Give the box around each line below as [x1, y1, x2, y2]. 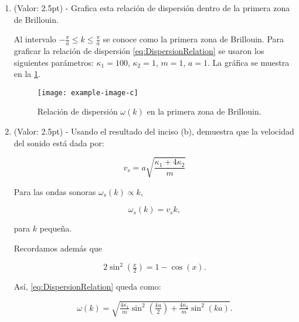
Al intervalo [13, 33, 56, 45]
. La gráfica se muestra [208, 56, 290, 68]
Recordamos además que [13, 241, 102, 254]
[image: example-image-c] [37, 88, 138, 97]
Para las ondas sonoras [13, 185, 96, 197]
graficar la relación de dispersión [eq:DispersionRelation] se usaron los [13, 45, 264, 57]
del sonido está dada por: [13, 136, 104, 149]
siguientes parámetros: [13, 56, 94, 68]
